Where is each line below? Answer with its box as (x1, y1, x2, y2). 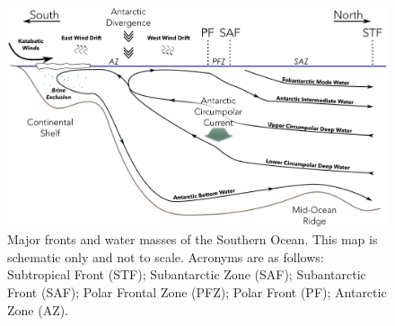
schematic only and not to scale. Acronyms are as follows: (7, 247, 324, 266)
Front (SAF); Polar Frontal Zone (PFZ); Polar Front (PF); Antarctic (7, 282, 387, 301)
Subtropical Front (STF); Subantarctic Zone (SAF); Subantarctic (7, 265, 366, 284)
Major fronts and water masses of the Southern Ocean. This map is (7, 230, 378, 249)
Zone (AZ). (7, 300, 69, 319)
